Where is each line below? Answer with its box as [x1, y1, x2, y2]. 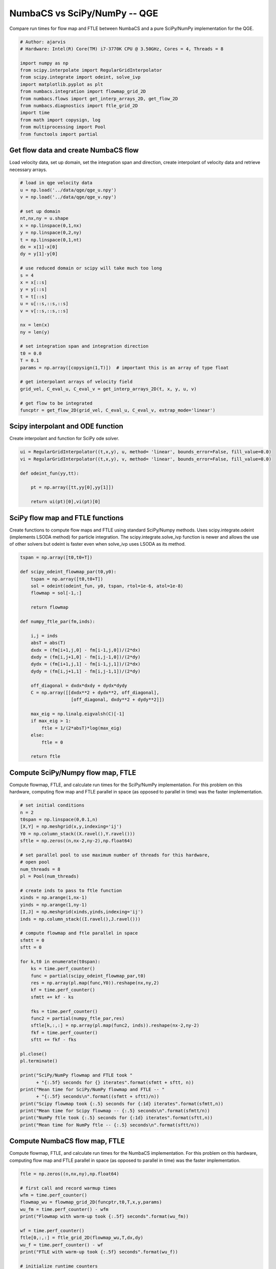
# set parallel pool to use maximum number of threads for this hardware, [20, 852, 211, 858]
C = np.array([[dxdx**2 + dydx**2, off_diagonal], [30, 689, 159, 695]
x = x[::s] [20, 279, 47, 285]
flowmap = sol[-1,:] [30, 590, 82, 596]
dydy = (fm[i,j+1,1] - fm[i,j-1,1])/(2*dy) [30, 668, 141, 674]
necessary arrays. [9, 166, 48, 173]
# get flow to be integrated [20, 400, 93, 406]
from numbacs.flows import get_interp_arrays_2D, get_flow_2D [20, 95, 178, 102]
